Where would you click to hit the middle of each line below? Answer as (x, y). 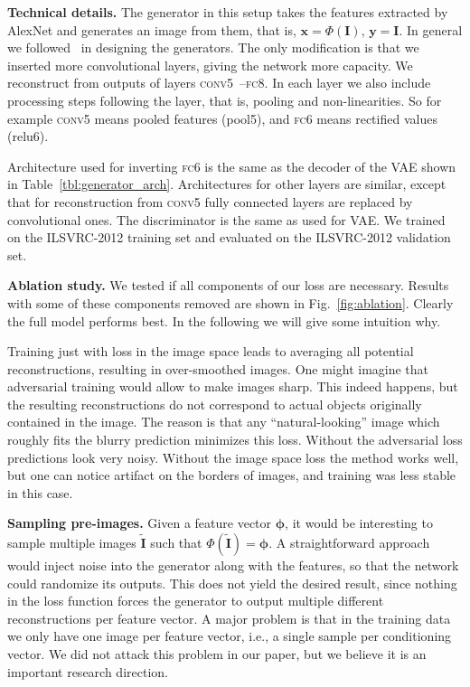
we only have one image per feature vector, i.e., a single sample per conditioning (230, 636)
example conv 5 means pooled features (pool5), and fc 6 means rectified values (222, 118)
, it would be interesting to (359, 523)
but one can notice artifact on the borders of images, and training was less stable (232, 475)
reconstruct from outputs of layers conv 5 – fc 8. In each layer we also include (219, 83)
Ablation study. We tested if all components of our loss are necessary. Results (228, 285)
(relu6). (28, 136)
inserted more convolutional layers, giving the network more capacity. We (210, 65)
